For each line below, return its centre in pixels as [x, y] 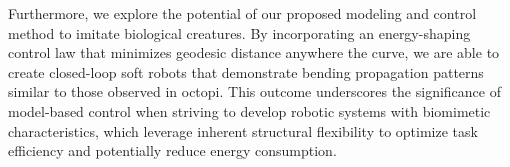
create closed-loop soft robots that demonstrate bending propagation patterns [246, 71]
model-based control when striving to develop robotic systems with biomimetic [249, 110]
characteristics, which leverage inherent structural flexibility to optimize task [243, 130]
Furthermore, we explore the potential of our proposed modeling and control [242, 13]
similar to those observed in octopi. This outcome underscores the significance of [254, 91]
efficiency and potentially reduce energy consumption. [172, 150]
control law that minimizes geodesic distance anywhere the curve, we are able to [254, 52]
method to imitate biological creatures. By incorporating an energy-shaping [239, 32]
